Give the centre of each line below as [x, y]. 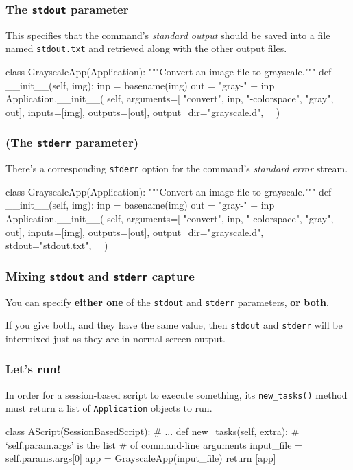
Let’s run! [33, 369]
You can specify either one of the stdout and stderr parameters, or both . [167, 302]
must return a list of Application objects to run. [109, 408]
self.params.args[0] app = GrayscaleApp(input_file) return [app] [141, 458]
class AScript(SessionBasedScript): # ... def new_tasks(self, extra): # [153, 431]
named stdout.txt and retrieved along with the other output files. [146, 48]
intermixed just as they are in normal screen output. [115, 338]
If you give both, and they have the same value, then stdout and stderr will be [174, 325]
